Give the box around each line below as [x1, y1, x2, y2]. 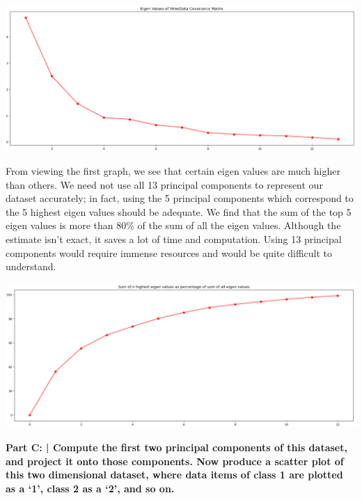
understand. [6, 259, 56, 274]
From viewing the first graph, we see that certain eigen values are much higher [6, 163, 340, 178]
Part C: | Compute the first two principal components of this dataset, [6, 440, 347, 455]
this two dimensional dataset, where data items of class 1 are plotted [6, 467, 343, 482]
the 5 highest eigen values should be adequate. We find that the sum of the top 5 [6, 204, 352, 219]
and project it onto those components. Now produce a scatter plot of [6, 453, 344, 468]
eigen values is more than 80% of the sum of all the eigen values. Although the [6, 218, 341, 233]
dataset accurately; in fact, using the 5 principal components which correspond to [6, 191, 354, 205]
